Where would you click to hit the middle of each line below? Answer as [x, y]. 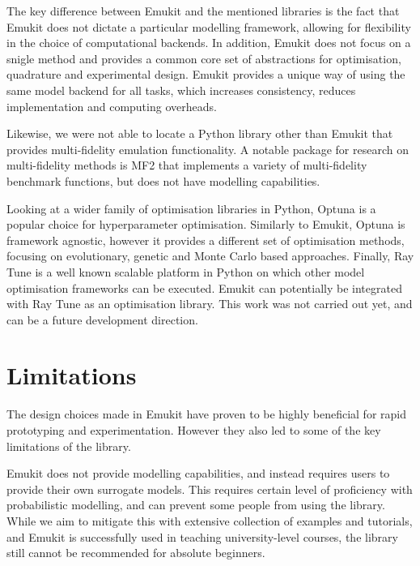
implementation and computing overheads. [112, 106]
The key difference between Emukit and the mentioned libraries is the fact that [203, 11]
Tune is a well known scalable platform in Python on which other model [186, 271]
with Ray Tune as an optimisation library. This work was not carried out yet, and [210, 304]
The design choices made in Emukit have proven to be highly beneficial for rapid [206, 414]
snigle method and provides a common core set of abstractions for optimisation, [204, 58]
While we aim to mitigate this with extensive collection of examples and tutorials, [210, 520]
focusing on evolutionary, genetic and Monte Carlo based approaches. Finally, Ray [210, 256]
